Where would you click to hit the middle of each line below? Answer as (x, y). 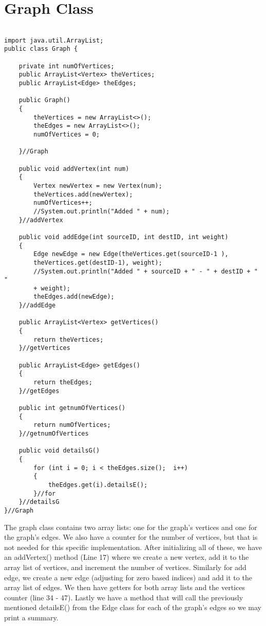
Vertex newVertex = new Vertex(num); (98, 185)
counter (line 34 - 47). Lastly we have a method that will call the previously (124, 597)
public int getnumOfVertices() (72, 408)
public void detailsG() (59, 451)
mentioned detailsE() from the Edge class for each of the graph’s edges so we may (133, 607)
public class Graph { (41, 49)
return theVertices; (69, 339)
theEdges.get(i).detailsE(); (98, 485)
